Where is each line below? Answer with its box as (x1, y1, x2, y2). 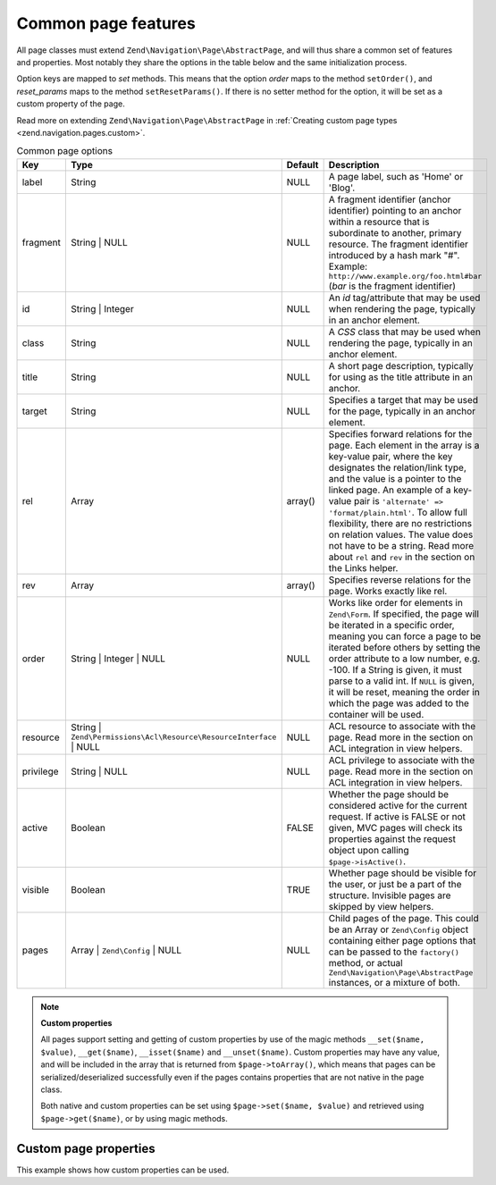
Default (286, 158, 319, 171)
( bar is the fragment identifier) (328, 280, 456, 292)
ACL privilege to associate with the (328, 753, 475, 766)
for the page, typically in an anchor (328, 405, 476, 417)
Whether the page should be (328, 787, 450, 800)
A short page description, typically (328, 359, 474, 372)
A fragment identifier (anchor (328, 193, 451, 206)
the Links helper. (328, 561, 399, 574)
